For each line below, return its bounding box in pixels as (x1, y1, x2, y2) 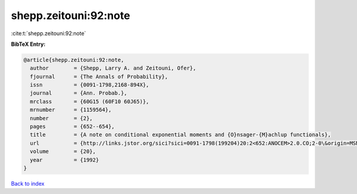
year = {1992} (30, 157, 99, 163)
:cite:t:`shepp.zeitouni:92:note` (11, 30, 86, 37)
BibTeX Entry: (11, 40, 46, 48)
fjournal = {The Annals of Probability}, (30, 73, 168, 80)
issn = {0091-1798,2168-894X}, (30, 82, 149, 89)
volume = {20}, (30, 148, 96, 155)
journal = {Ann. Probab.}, (30, 90, 127, 96)
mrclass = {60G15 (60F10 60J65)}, (30, 98, 149, 105)
